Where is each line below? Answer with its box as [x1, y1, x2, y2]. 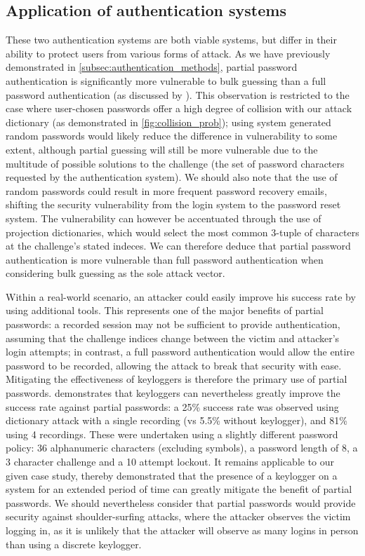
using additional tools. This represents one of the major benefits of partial [6, 303, 324, 318]
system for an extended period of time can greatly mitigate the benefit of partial [6, 482, 352, 496]
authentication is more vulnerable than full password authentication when [6, 252, 324, 266]
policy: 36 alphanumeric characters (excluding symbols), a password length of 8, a [6, 440, 358, 455]
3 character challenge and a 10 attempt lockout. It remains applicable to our [6, 454, 335, 469]
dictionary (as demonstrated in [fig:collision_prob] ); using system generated [6, 114, 331, 129]
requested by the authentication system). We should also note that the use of [6, 170, 338, 184]
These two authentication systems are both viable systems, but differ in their [6, 32, 337, 47]
